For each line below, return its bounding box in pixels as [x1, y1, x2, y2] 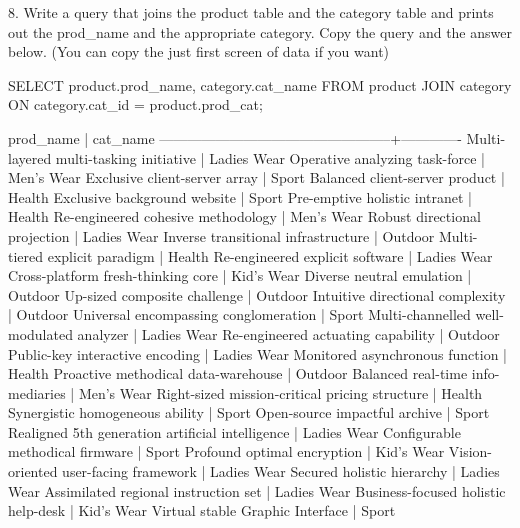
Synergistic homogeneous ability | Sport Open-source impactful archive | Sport [8, 402, 490, 423]
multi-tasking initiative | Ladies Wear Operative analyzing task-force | [55, 147, 485, 168]
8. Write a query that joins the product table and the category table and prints [8, 2, 494, 22]
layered [8, 147, 52, 168]
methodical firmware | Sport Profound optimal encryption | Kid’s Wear [8, 441, 445, 462]
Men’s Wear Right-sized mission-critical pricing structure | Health [78, 382, 483, 403]
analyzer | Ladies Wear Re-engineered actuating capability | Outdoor [77, 323, 500, 344]
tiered [8, 245, 44, 266]
